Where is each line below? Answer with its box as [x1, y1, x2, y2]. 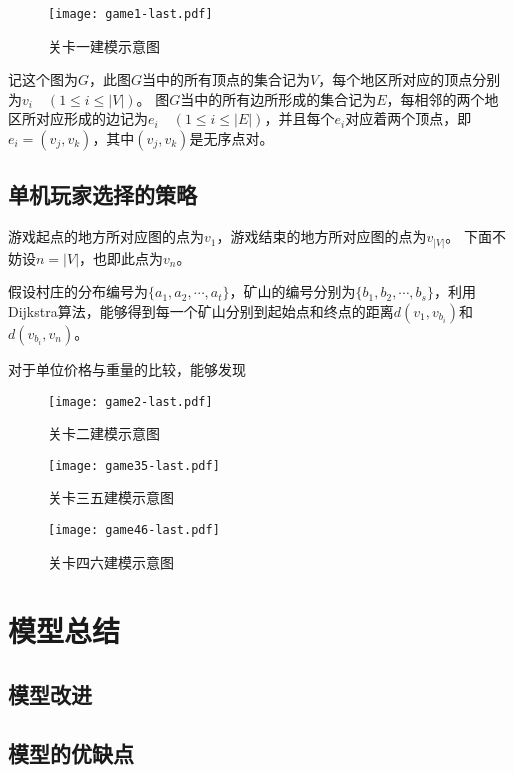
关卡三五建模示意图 [48, 487, 174, 508]
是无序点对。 [189, 128, 274, 149]
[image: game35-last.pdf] [48, 458, 220, 473]
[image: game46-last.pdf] [48, 523, 220, 538]
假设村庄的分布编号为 [8, 281, 148, 302]
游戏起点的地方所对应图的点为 [8, 226, 204, 247]
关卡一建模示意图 [48, 35, 160, 56]
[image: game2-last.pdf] [48, 394, 213, 409]
